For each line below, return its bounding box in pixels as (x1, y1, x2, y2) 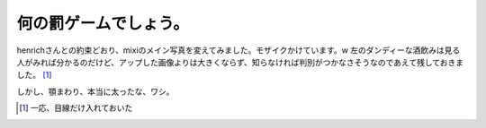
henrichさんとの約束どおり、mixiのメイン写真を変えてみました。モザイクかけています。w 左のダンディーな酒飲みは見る (16, 45, 461, 55)
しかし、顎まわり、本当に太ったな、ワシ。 (16, 86, 175, 97)
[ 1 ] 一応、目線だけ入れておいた (19, 103, 133, 114)
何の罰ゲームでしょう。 (16, 13, 189, 33)
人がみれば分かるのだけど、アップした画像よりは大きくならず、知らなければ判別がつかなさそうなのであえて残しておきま (16, 56, 464, 67)
